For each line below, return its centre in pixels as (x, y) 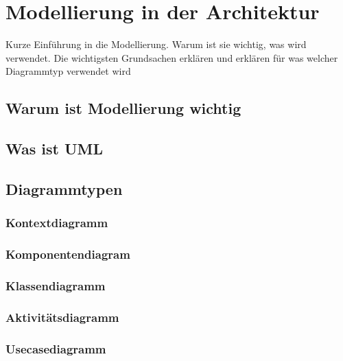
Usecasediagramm (56, 348)
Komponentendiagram (68, 254)
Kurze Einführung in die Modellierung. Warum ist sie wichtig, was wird (156, 44)
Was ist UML (54, 149)
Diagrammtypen (64, 188)
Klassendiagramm (56, 285)
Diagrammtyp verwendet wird (68, 71)
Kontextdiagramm (57, 223)
